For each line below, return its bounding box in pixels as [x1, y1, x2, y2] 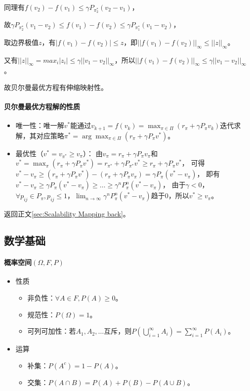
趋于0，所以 [151, 190, 189, 201]
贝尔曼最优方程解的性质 [4, 101, 80, 112]
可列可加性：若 [27, 326, 76, 336]
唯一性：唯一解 [15, 120, 64, 130]
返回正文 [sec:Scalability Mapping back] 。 [4, 209, 130, 219]
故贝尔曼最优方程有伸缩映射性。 [4, 82, 108, 92]
